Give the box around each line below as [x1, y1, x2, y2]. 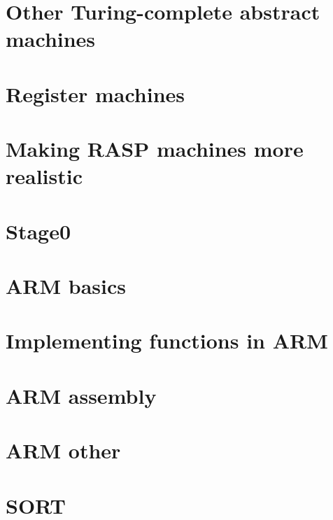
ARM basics [6, 272, 127, 300]
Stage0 [6, 216, 71, 245]
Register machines [6, 79, 185, 108]
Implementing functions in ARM [6, 326, 328, 355]
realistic [6, 162, 83, 190]
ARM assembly [6, 381, 157, 409]
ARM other [6, 436, 121, 465]
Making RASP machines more [6, 134, 304, 163]
